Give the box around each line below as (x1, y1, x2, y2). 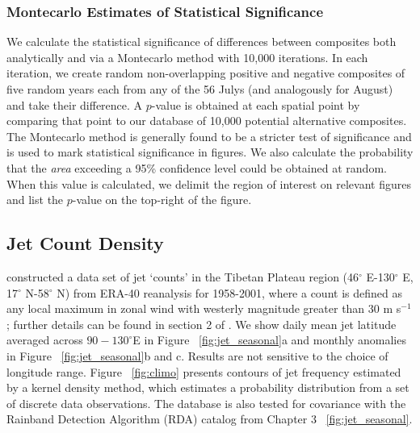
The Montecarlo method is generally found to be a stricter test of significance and (6, 127, 412, 144)
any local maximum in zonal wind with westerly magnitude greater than (6, 300, 365, 317)
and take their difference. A (6, 96, 143, 113)
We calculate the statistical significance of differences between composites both (6, 33, 397, 50)
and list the (6, 191, 64, 208)
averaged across (6, 331, 83, 348)
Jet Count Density (6, 231, 164, 256)
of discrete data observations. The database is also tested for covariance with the (6, 394, 406, 411)
